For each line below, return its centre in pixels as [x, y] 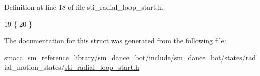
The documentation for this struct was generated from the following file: [115, 41]
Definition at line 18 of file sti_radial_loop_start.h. [84, 7]
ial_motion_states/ [34, 67]
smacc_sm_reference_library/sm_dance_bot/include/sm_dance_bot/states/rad [130, 57]
